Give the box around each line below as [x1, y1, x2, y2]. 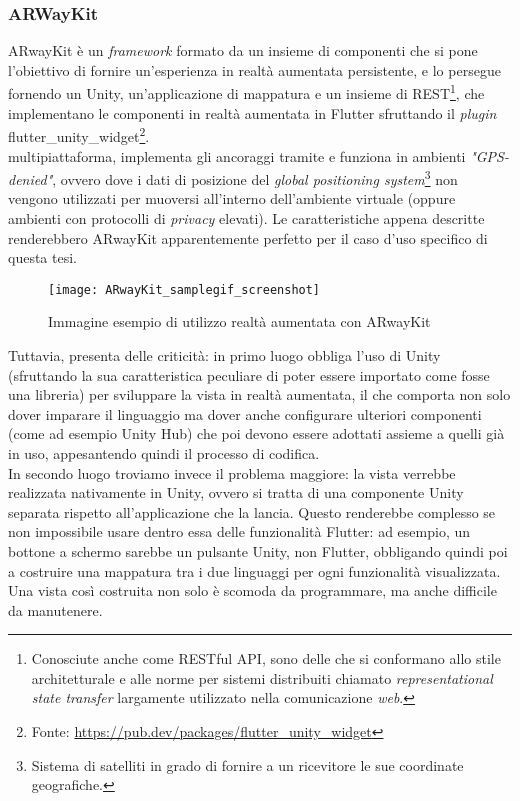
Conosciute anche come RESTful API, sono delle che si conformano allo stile [31, 648, 501, 669]
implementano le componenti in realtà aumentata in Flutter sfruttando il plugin [8, 102, 497, 123]
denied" [8, 168, 53, 189]
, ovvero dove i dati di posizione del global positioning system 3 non [52, 166, 458, 189]
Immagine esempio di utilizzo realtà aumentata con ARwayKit [48, 311, 431, 332]
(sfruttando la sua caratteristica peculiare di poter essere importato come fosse [8, 364, 490, 385]
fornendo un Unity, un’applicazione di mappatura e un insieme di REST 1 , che [8, 80, 485, 104]
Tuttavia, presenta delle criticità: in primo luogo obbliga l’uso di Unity [8, 344, 441, 365]
